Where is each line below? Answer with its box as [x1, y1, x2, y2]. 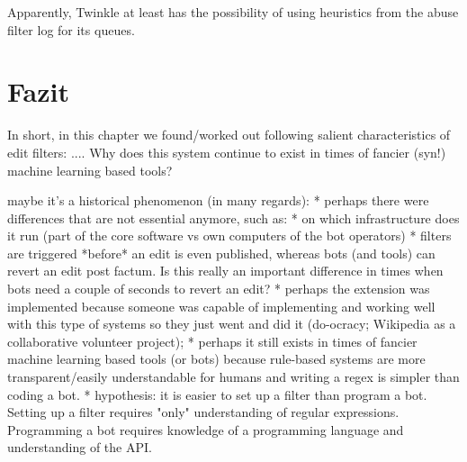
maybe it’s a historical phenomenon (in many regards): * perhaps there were [7, 191, 429, 210]
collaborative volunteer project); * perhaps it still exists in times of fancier [7, 331, 418, 350]
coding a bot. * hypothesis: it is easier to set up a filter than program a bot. [7, 385, 427, 403]
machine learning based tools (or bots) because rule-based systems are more [7, 349, 426, 368]
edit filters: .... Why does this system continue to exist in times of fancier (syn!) [7, 142, 446, 161]
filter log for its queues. [7, 20, 135, 39]
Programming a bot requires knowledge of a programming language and [7, 420, 404, 439]
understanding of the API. [7, 438, 152, 457]
